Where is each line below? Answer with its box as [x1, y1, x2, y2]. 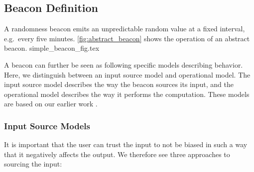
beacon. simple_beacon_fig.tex [4, 43, 100, 53]
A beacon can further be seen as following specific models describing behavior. [4, 59, 243, 70]
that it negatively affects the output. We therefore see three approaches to [4, 149, 230, 159]
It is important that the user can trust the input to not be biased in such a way [4, 139, 248, 150]
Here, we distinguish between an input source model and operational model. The [4, 69, 251, 80]
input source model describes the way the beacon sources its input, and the [4, 79, 234, 89]
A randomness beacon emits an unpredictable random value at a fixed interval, [4, 23, 245, 34]
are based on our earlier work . [4, 98, 98, 109]
